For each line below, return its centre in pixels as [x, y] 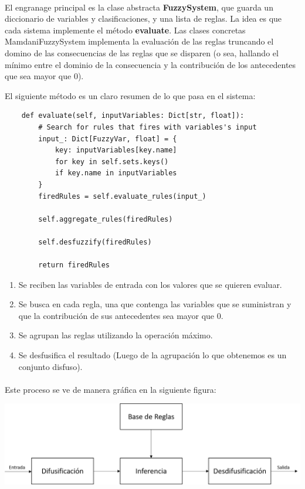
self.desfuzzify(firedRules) [95, 242]
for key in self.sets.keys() [112, 162]
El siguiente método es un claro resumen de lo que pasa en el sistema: [130, 95]
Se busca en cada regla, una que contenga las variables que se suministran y [155, 304]
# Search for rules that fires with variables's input [148, 127]
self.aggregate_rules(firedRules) [106, 219]
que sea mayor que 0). [44, 76]
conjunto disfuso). [50, 366]
